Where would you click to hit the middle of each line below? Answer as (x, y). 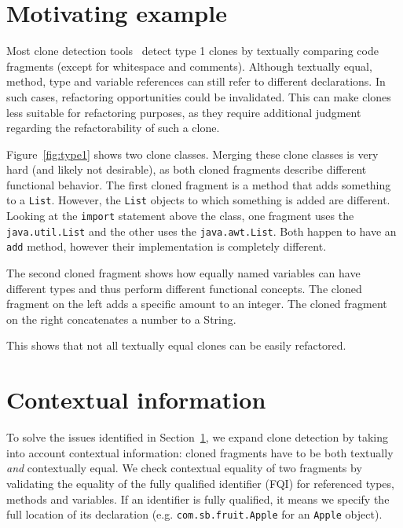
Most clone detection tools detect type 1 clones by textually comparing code (192, 51)
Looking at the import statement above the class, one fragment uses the (180, 216)
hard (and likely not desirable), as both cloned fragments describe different (187, 169)
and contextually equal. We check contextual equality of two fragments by (184, 468)
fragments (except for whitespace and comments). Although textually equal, (189, 66)
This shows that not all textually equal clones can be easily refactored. (176, 345)
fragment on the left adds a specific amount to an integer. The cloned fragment (197, 304)
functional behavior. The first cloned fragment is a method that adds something (199, 184)
